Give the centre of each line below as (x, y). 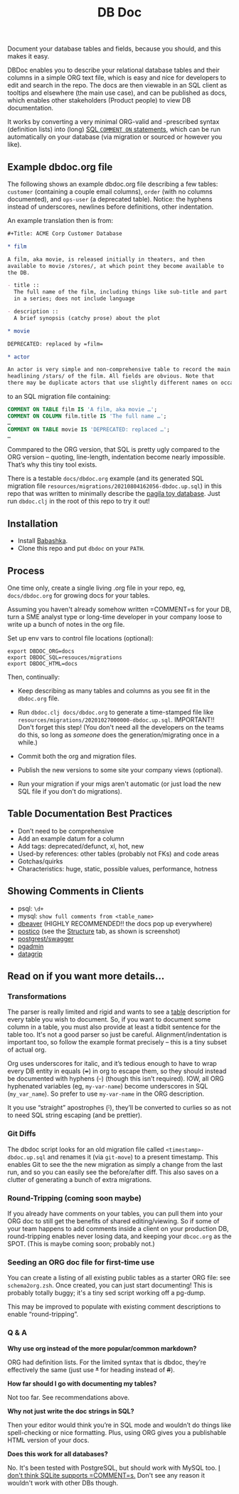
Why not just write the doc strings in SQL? (71, 1411)
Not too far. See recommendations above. (69, 1397)
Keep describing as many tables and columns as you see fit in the (114, 691)
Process (26, 571)
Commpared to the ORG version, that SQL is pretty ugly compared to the (114, 450)
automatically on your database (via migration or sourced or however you (115, 137)
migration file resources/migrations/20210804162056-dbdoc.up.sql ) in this (115, 486)
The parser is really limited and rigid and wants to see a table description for (119, 1012)
